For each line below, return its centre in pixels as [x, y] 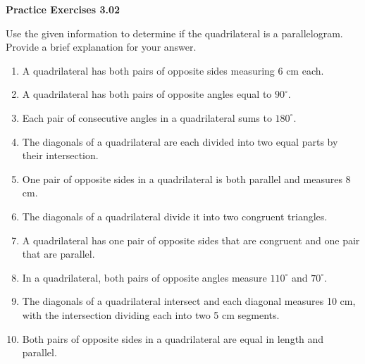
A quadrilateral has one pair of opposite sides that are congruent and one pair [191, 240]
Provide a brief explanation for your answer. [101, 47]
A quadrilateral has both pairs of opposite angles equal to [147, 94]
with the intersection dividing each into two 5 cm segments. [151, 314]
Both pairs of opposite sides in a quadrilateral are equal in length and [173, 338]
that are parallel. [58, 254]
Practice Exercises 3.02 [63, 9]
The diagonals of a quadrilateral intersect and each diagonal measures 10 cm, [189, 301]
